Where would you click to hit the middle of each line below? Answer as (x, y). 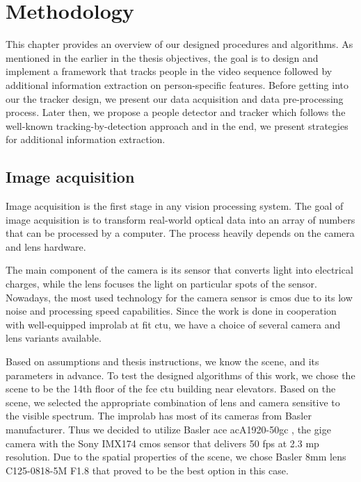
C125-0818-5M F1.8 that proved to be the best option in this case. (147, 470)
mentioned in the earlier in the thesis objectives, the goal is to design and (162, 57)
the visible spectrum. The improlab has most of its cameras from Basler (159, 416)
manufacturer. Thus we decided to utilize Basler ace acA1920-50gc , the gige (168, 429)
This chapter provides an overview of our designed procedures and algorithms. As (179, 44)
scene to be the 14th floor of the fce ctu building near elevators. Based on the (171, 389)
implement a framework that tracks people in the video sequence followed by (169, 71)
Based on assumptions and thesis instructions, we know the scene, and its (162, 361)
